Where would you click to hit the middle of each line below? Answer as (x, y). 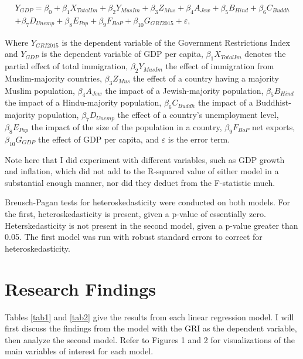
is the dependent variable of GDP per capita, (122, 54)
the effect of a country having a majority (206, 78)
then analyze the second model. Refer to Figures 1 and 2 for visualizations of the (150, 339)
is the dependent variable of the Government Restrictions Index (176, 42)
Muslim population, (40, 90)
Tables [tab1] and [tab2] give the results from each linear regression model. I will (149, 316)
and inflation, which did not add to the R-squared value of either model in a (142, 171)
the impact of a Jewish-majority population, (184, 90)
